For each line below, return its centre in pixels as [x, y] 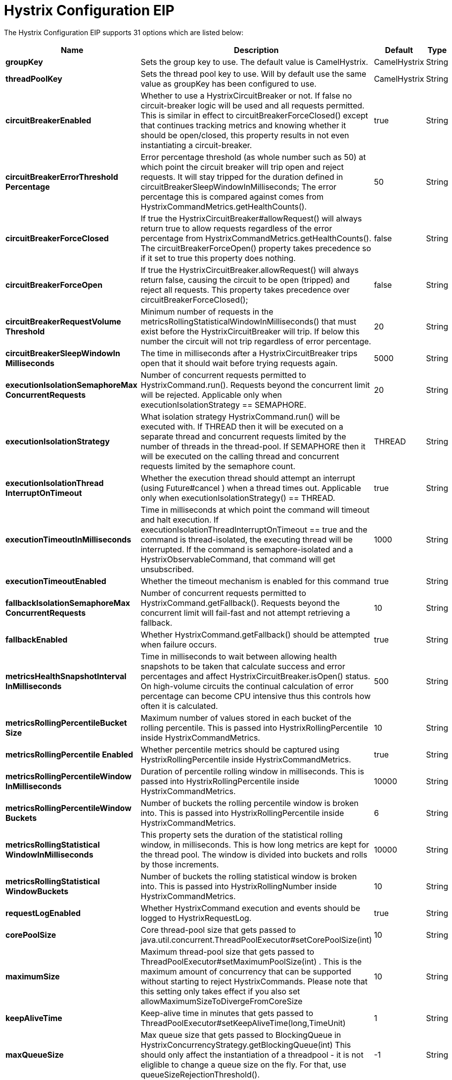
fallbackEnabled [37, 639]
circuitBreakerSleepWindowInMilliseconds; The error [239, 187]
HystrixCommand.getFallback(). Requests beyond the [240, 603]
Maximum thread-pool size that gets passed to [227, 951]
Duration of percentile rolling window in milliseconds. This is [252, 771]
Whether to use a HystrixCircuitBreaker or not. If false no [246, 95]
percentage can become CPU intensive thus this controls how [256, 696]
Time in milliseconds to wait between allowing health [239, 656]
